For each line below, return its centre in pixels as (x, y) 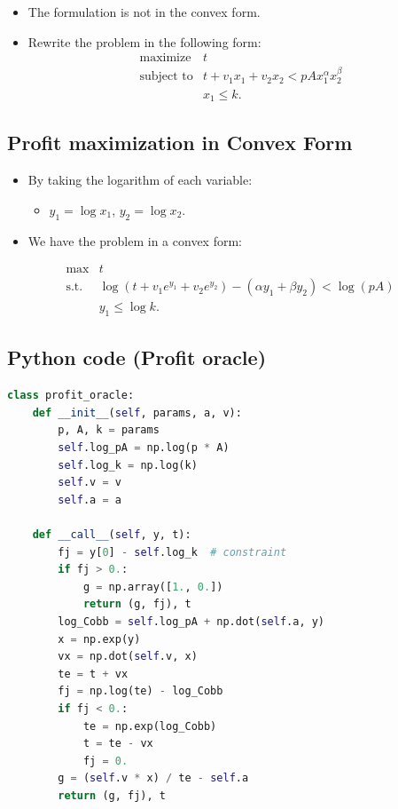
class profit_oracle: (71, 396)
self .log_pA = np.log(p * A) (144, 448)
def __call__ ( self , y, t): (112, 535)
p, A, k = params (109, 430)
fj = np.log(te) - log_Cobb (140, 691)
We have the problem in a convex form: (135, 240)
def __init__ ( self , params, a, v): (137, 412)
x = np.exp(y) (99, 639)
